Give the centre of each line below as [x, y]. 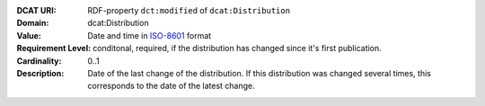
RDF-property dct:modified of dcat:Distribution [189, 10]
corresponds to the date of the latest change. [171, 86]
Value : [29, 35]
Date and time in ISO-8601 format [150, 35]
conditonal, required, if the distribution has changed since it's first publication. [237, 49]
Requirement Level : [54, 49]
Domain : [33, 23]
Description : [40, 73]
